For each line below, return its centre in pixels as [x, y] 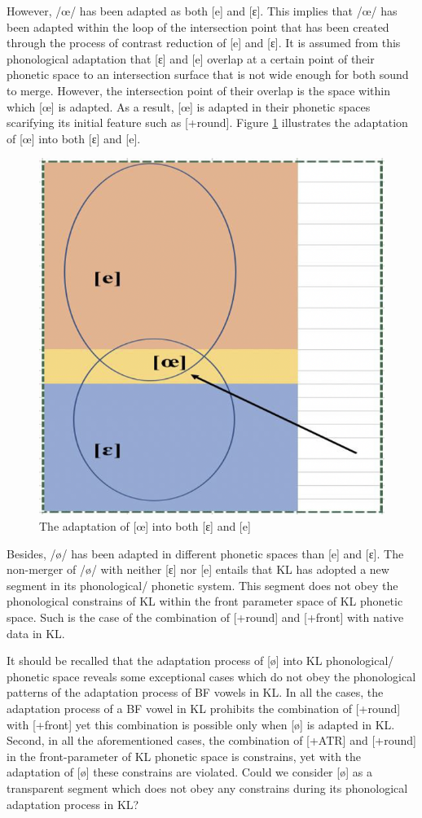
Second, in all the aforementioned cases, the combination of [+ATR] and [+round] [211, 740]
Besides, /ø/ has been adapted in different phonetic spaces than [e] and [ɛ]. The [205, 553]
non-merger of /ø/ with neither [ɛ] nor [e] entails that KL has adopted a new [198, 569]
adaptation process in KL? [73, 804]
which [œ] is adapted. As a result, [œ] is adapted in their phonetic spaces [189, 106]
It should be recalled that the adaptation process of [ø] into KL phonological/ [200, 661]
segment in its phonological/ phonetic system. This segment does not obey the [202, 585]
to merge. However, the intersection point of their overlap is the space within [198, 90]
